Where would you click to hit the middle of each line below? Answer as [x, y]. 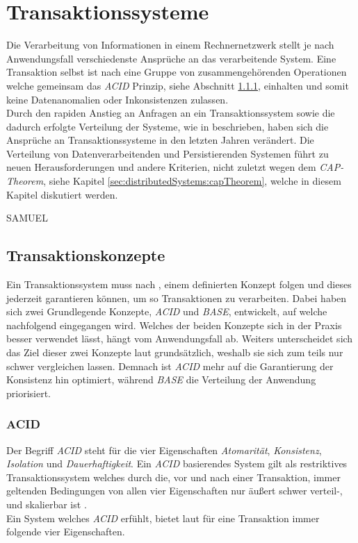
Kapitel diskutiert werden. [62, 194]
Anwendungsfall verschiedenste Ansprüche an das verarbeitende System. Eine [171, 58]
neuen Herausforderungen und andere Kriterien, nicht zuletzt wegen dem [161, 167]
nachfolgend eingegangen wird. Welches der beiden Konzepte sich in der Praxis [174, 325]
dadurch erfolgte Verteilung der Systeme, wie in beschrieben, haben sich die [168, 126]
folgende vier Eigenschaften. [66, 532]
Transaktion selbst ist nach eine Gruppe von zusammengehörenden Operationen [177, 72]
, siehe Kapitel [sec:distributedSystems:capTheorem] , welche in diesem [192, 181]
